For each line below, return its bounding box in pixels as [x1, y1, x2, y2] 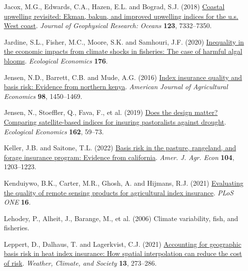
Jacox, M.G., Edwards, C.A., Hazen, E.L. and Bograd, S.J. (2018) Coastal [4, 1, 225, 11]
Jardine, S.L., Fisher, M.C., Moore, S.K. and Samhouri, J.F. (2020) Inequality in [4, 36, 244, 47]
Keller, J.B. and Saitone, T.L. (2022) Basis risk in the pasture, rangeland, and [4, 143, 236, 153]
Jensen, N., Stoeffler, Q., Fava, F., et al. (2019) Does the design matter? [4, 107, 218, 117]
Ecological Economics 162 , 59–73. [4, 126, 104, 136]
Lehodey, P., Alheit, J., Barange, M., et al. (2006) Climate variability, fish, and [4, 213, 238, 223]
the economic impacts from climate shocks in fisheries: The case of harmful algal [4, 46, 243, 56]
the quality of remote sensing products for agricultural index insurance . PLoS [4, 187, 233, 197]
